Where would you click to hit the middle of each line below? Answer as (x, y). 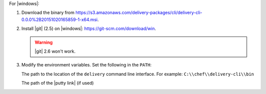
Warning (44, 42)
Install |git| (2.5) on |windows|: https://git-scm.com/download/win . (89, 29)
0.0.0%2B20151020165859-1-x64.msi (60, 19)
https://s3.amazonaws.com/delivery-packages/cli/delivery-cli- (139, 13)
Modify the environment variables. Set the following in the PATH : (86, 65)
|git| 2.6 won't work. (55, 51)
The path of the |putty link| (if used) (58, 83)
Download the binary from (48, 13)
